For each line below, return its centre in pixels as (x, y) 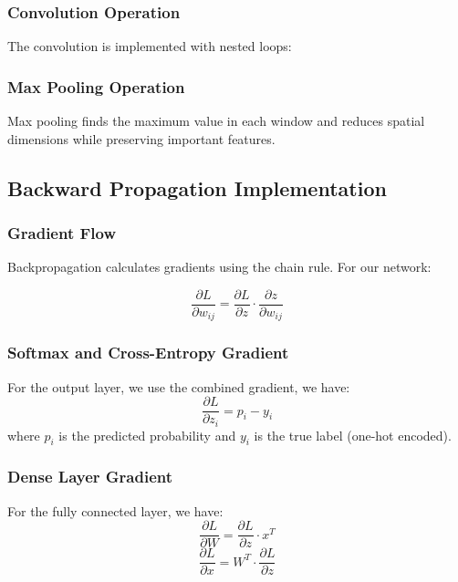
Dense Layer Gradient (90, 477)
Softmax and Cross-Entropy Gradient (148, 353)
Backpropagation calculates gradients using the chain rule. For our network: (219, 267)
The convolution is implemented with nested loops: (150, 46)
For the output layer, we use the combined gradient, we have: (179, 386)
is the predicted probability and (147, 435)
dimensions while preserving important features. (141, 138)
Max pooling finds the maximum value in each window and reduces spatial (216, 121)
